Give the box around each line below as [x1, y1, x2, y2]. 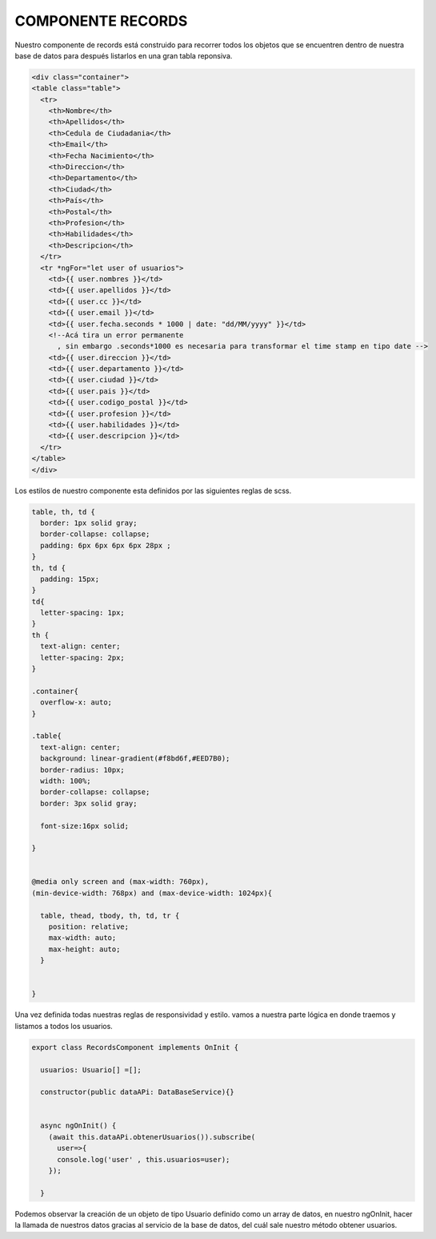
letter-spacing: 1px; [40, 608, 126, 617]
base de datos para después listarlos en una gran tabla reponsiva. [14, 50, 233, 60]
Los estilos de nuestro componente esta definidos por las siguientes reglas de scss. [14, 486, 292, 495]
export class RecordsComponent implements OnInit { [31, 1043, 239, 1051]
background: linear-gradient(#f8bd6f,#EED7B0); [40, 754, 230, 763]
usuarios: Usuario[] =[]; [40, 1065, 142, 1074]
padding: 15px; [40, 574, 100, 583]
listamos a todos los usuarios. [14, 1021, 114, 1031]
